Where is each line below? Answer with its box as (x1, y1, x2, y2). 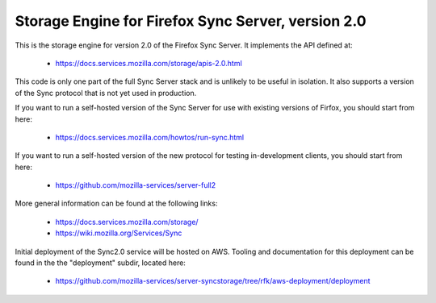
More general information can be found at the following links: (15, 198, 218, 209)
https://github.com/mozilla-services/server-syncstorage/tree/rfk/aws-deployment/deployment (55, 276, 371, 286)
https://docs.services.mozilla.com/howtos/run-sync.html (55, 132, 245, 142)
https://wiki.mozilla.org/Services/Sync (55, 228, 182, 238)
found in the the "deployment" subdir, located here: (15, 258, 186, 268)
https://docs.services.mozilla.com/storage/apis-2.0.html (55, 58, 242, 68)
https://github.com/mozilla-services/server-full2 (55, 181, 216, 190)
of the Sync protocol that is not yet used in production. (15, 88, 197, 98)
